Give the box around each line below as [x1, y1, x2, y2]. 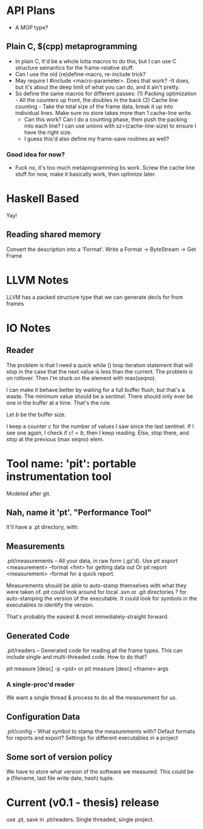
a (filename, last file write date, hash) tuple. [6, 774, 115, 782]
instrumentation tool [6, 469, 112, 483]
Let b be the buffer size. [6, 411, 66, 418]
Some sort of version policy [6, 752, 113, 762]
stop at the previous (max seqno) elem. [6, 435, 104, 442]
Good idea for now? [6, 150, 65, 159]
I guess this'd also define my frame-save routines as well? [24, 135, 170, 142]
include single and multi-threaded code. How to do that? [6, 653, 147, 661]
